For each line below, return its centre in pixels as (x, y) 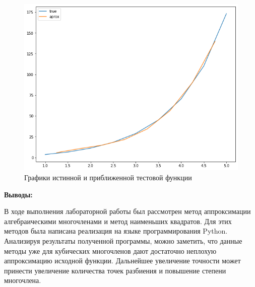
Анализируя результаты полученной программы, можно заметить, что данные (123, 240)
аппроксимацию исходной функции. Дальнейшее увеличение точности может (122, 261)
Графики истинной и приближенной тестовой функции (108, 177)
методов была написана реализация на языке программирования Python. (116, 231)
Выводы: (18, 194)
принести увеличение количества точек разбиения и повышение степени (115, 270)
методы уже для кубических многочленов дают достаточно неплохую (110, 250)
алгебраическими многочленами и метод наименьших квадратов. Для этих (118, 221)
